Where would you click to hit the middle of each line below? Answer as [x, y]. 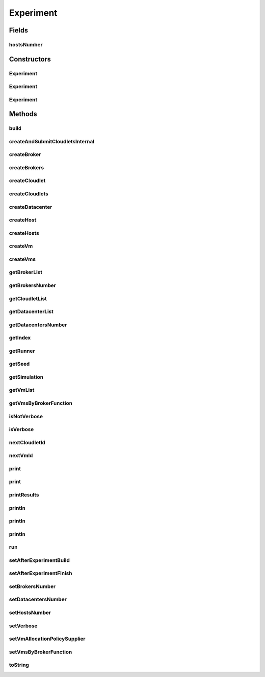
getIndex [20, 338]
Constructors [30, 59]
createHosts [24, 233]
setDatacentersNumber [38, 599]
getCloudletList [28, 299]
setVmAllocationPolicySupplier [47, 639]
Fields [19, 30]
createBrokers [26, 167]
